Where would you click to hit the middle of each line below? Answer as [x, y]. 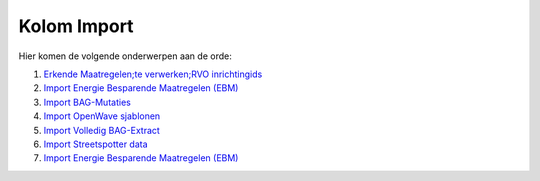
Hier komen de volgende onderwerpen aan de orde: [125, 56]
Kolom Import [76, 26]
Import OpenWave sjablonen [102, 116]
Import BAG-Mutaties [87, 102]
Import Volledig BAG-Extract [101, 130]
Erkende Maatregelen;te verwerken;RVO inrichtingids [153, 74]
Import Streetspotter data [96, 144]
